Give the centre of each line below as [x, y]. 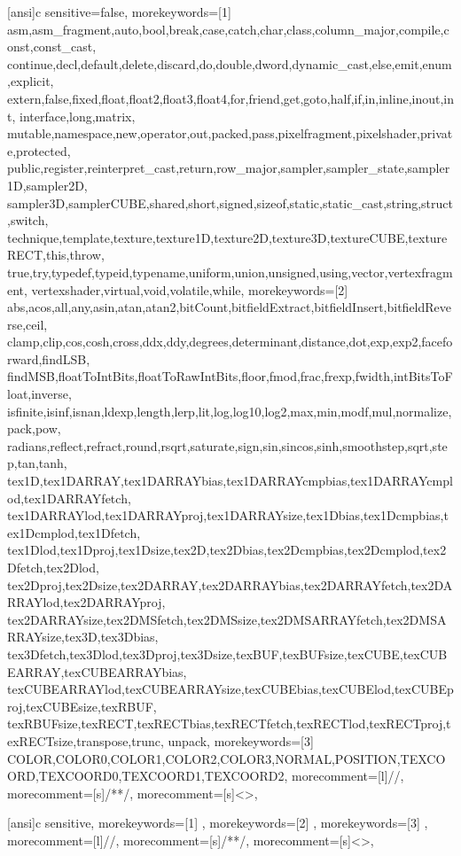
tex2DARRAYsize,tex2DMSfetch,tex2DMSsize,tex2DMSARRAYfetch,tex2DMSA [227, 619]
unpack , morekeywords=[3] [241, 740]
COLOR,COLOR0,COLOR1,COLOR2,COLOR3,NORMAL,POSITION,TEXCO [227, 758]
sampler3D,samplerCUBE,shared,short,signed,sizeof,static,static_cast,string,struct [230, 202]
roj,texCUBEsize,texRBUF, [82, 706]
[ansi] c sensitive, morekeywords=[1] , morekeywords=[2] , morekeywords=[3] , [218, 823]
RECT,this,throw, [56, 255]
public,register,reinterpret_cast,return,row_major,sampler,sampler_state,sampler [229, 168]
